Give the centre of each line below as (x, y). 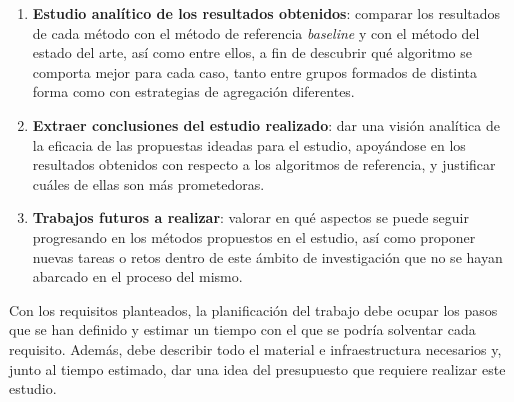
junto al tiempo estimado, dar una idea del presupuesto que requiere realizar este (257, 368)
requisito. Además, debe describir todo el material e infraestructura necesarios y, (255, 348)
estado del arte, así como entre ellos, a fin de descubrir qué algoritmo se (252, 52)
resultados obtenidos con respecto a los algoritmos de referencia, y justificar (264, 164)
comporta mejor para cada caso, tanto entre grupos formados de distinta (255, 71)
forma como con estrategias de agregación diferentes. (193, 91)
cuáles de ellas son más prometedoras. (148, 183)
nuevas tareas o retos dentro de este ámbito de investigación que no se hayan (267, 256)
